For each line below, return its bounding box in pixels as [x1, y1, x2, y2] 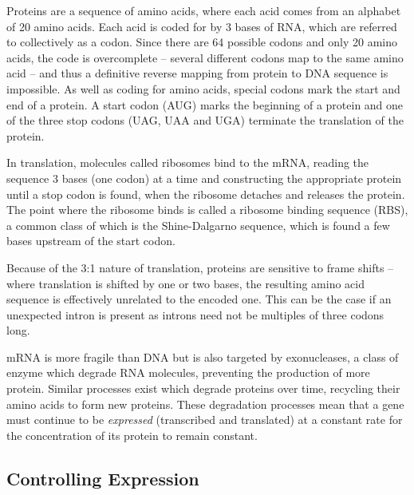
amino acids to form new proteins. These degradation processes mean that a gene [6, 395, 404, 412]
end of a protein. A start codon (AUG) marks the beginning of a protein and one [6, 96, 404, 113]
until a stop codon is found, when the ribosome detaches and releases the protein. [6, 185, 405, 202]
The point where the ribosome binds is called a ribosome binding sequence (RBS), [6, 201, 408, 218]
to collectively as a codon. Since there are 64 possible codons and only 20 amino [6, 34, 397, 50]
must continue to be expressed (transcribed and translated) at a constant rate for [6, 411, 403, 428]
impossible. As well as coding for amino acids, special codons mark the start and [6, 80, 400, 97]
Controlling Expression [6, 465, 199, 490]
